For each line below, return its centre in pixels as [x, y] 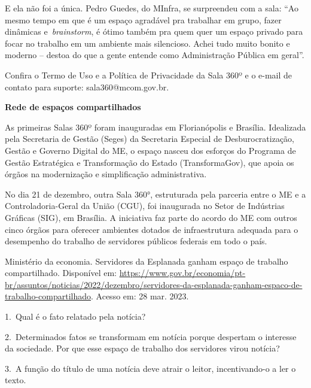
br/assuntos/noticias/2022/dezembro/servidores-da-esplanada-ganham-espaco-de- [154, 284]
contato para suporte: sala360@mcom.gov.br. [87, 87]
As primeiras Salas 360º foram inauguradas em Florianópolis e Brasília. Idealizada [155, 127]
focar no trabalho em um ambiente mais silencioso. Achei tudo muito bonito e [147, 43]
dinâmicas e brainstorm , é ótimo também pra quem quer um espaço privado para [154, 31]
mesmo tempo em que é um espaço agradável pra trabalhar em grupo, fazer [143, 19]
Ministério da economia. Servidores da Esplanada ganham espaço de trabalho [147, 261]
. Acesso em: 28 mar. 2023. [140, 296]
